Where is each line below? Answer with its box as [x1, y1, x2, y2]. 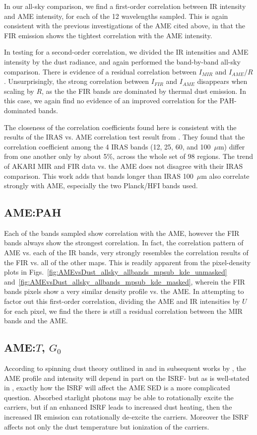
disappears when [197, 76, 248, 86]
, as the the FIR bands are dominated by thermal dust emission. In [42, 85, 246, 96]
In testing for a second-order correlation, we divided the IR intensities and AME [4, 47, 249, 57]
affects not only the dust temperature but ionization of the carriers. [4, 421, 209, 432]
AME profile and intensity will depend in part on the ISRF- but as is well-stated [4, 372, 250, 383]
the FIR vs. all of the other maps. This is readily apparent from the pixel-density [4, 257, 251, 267]
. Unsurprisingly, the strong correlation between [4, 76, 149, 86]
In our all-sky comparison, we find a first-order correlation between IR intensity [4, 1, 246, 11]
